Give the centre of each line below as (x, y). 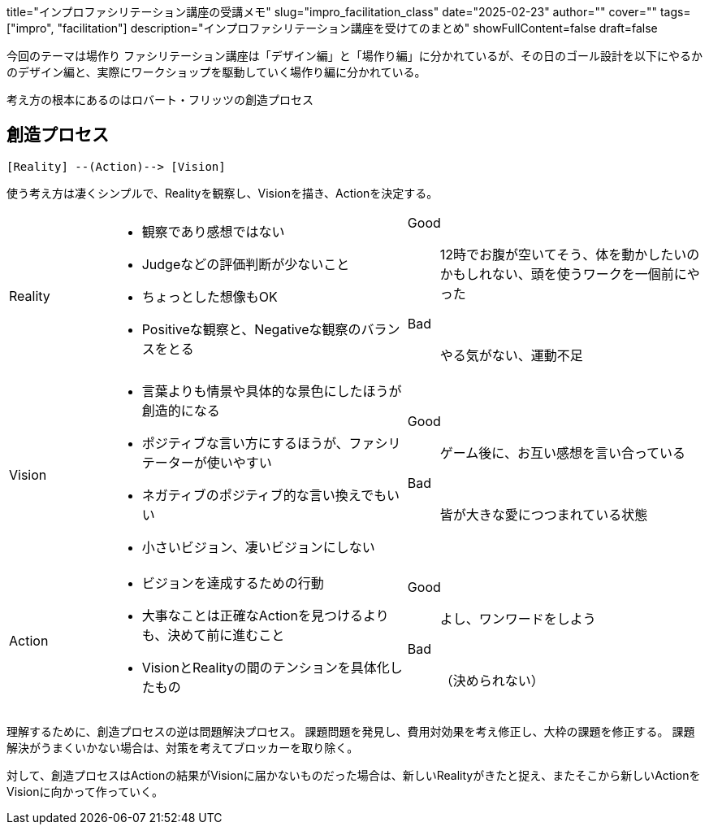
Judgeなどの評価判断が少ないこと (246, 264)
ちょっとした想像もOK (210, 296)
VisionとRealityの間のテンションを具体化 (266, 667)
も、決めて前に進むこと (213, 635)
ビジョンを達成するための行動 (233, 583)
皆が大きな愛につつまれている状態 (544, 514)
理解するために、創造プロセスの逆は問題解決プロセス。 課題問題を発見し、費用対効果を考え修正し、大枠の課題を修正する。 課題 (351, 731)
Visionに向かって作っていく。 (85, 791)
